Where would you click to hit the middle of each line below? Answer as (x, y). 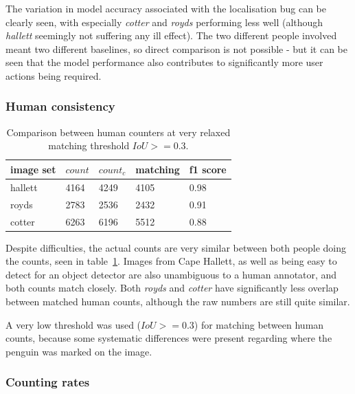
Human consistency (60, 106)
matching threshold (89, 145)
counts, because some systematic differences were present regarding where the (169, 338)
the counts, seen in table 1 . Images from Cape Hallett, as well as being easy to (171, 261)
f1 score (208, 169)
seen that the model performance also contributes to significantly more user (164, 62)
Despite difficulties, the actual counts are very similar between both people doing (176, 247)
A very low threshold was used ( (73, 324)
